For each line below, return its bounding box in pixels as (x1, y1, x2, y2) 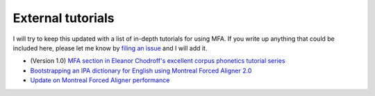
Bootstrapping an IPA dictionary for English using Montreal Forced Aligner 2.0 (30, 66, 252, 75)
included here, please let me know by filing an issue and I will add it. (12, 44, 208, 52)
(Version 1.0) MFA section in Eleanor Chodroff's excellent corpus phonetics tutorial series (30, 57, 285, 65)
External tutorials (12, 10, 115, 26)
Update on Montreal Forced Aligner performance (30, 76, 170, 84)
